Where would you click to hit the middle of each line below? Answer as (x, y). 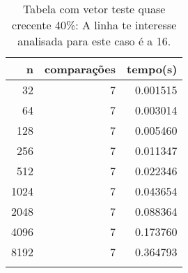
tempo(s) (152, 69)
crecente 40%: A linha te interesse (94, 25)
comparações (80, 69)
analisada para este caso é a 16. (94, 41)
